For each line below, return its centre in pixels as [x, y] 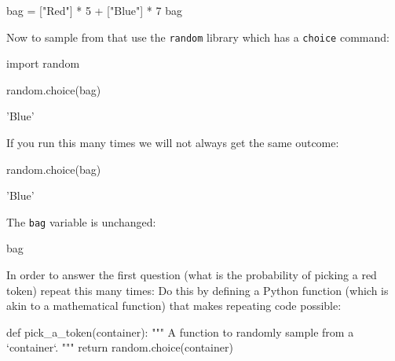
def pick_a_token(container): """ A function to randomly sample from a [180, 332]
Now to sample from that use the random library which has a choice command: [198, 37]
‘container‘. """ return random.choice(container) [120, 347]
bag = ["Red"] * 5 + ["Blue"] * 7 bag [94, 10]
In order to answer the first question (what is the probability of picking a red [192, 275]
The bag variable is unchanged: [81, 221]
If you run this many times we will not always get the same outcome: [173, 143]
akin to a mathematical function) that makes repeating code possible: [174, 306]
